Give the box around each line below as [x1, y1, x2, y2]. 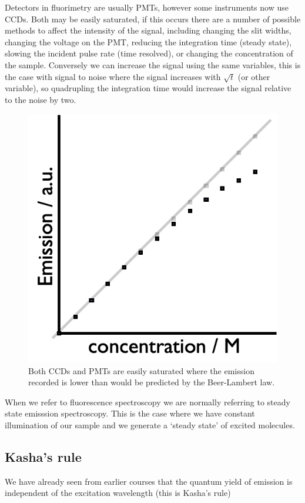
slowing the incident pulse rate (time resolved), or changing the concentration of [5, 47, 293, 59]
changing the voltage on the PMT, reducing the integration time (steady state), [5, 35, 292, 48]
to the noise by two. [5, 93, 76, 105]
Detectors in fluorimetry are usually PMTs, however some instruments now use [5, 1, 289, 13]
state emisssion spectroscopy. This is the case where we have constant [5, 407, 255, 419]
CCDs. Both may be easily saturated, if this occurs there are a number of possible [5, 12, 301, 25]
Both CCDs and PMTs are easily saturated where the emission [28, 364, 254, 377]
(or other [237, 70, 270, 82]
